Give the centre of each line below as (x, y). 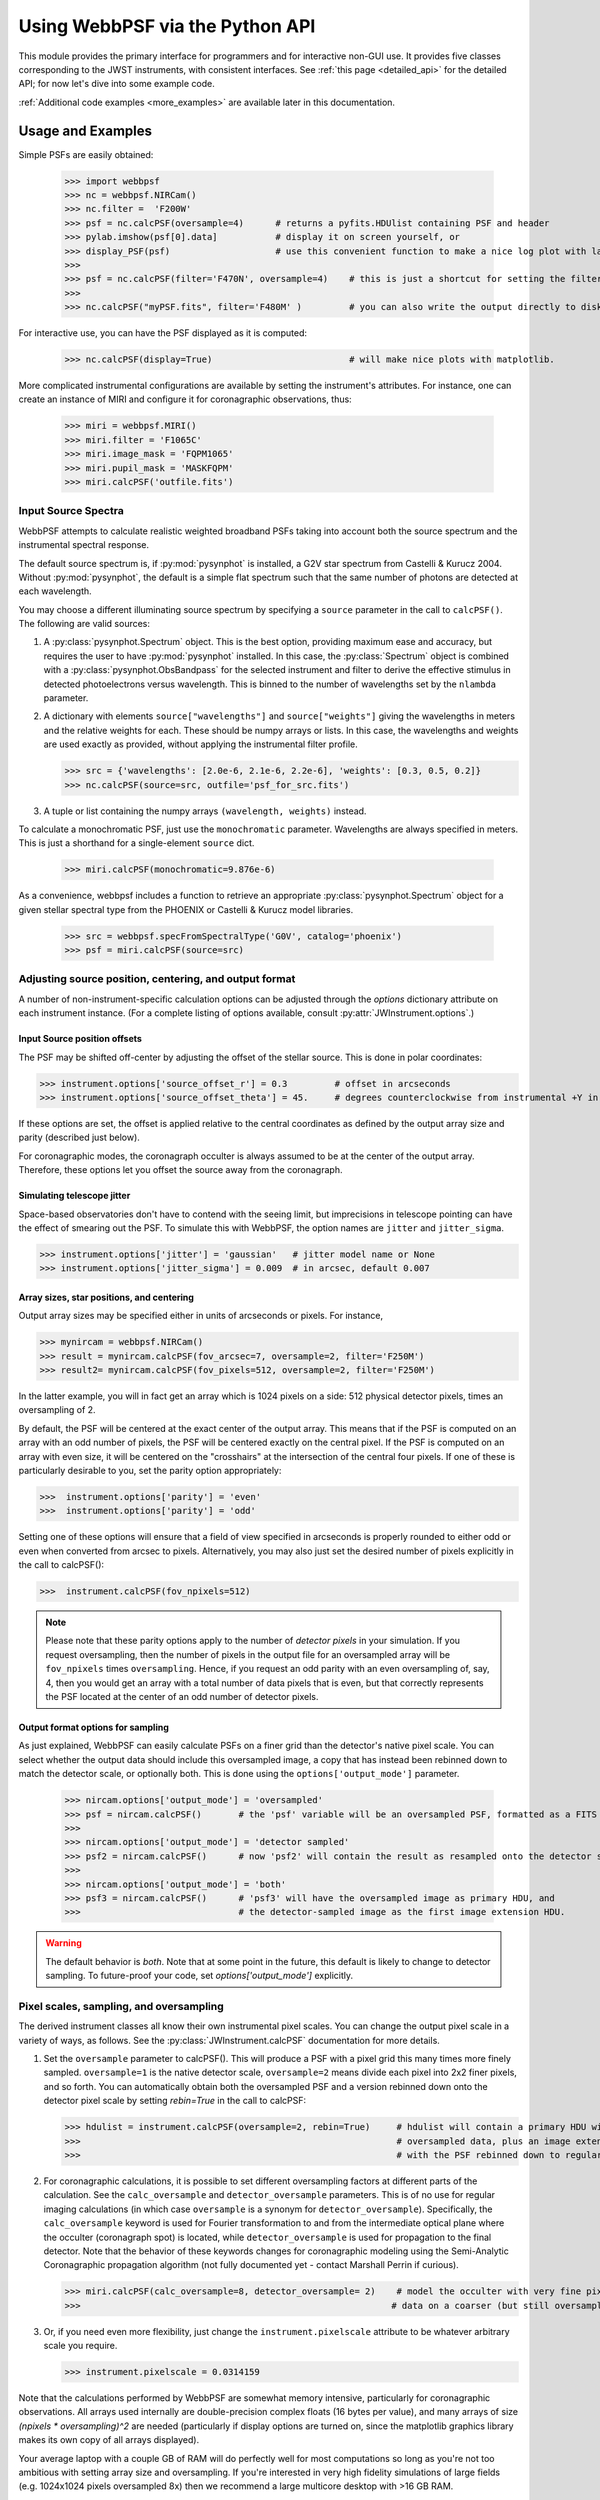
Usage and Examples (85, 130)
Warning (63, 1943)
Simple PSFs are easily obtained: (86, 154)
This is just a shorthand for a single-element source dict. (136, 843)
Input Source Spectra (71, 511)
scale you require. (80, 2346)
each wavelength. (55, 591)
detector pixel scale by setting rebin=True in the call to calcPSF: (175, 2101)
